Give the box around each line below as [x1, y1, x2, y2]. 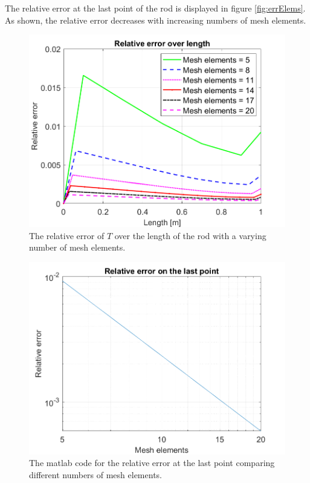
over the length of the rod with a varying [114, 229, 266, 241]
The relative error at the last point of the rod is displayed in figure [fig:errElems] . [5, 2, 306, 14]
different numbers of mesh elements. [29, 468, 162, 481]
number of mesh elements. [29, 241, 126, 254]
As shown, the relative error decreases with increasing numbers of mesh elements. [5, 13, 306, 26]
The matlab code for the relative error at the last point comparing [29, 456, 275, 469]
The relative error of [29, 229, 105, 241]
